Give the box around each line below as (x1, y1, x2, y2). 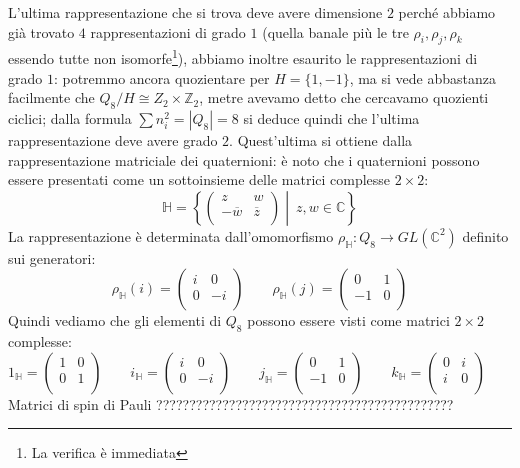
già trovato (8, 21, 75, 42)
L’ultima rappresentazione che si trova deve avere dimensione (8, 2, 383, 22)
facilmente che (8, 87, 95, 108)
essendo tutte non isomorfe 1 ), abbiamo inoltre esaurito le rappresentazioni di (8, 45, 478, 69)
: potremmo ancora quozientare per (53, 67, 270, 88)
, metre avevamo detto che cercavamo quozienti (199, 87, 489, 108)
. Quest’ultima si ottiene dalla (229, 130, 413, 151)
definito (462, 225, 509, 246)
